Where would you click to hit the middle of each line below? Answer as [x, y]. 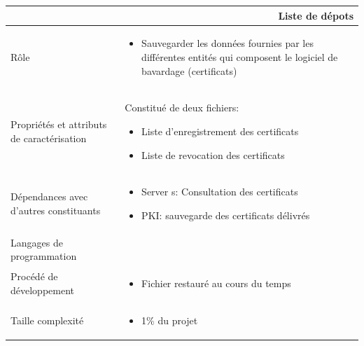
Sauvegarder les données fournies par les [227, 43]
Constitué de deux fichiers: [182, 108]
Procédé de [34, 276]
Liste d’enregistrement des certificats [220, 131]
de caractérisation [49, 138]
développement [42, 290]
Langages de [37, 242]
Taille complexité [47, 320]
